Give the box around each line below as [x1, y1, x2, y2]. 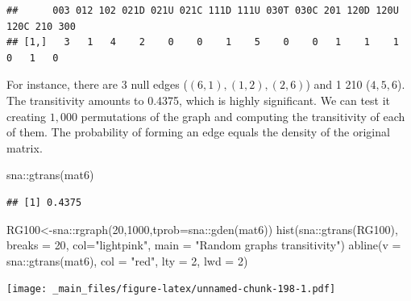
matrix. [6, 139, 43, 156]
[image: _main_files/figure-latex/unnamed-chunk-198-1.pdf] [6, 283, 336, 295]
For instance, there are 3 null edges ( [6, 76, 188, 93]
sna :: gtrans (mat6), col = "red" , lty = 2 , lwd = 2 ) [6, 252, 248, 269]
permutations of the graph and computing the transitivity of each [81, 107, 405, 124]
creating [6, 107, 47, 124]
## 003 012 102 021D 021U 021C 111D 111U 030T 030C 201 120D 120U [6, 5, 399, 16]
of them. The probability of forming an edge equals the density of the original [6, 123, 390, 140]
